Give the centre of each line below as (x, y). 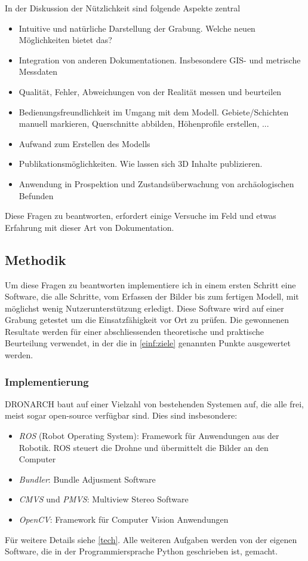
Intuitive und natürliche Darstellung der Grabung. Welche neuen (137, 28)
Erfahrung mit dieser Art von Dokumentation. (90, 227)
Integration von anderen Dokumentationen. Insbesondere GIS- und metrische (160, 60)
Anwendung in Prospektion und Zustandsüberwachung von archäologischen (156, 183)
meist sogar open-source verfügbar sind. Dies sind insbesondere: (121, 415)
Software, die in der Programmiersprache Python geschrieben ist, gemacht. (141, 551)
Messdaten (38, 71)
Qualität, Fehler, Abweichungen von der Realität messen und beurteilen (150, 91)
